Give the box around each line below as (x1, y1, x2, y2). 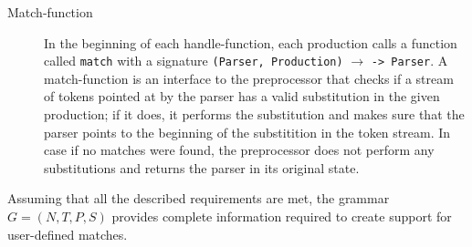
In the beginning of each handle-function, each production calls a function (44, 33, 457, 52)
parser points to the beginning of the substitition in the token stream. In (44, 122, 451, 141)
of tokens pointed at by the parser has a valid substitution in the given (44, 87, 440, 106)
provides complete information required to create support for (111, 207, 452, 225)
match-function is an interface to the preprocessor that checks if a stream (44, 68, 454, 87)
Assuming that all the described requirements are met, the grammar (7, 189, 390, 208)
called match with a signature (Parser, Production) (44, 51, 343, 70)
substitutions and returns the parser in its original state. (44, 158, 360, 177)
